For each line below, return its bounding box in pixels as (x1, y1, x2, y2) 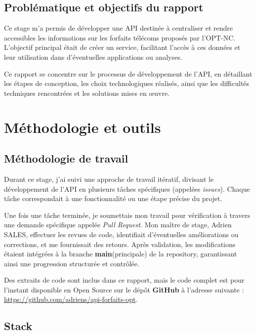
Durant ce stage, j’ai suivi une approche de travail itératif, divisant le (4, 173, 214, 184)
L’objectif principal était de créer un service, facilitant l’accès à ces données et (4, 42, 241, 52)
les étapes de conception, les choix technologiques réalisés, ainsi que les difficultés (4, 78, 250, 88)
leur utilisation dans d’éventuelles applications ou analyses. (4, 51, 182, 62)
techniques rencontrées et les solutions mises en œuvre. (4, 87, 170, 98)
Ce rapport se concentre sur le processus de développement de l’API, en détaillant (4, 68, 253, 79)
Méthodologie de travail (4, 151, 128, 166)
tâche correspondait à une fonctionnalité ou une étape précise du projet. (4, 193, 222, 204)
